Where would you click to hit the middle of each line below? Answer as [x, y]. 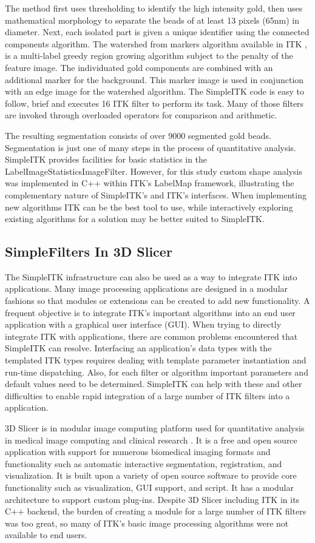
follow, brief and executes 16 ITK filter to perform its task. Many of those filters [154, 103]
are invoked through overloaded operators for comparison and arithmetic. [141, 115]
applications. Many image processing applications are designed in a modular [147, 288]
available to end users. [46, 535]
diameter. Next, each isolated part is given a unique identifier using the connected [157, 32]
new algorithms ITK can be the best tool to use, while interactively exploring [149, 207]
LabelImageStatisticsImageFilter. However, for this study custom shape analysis [154, 171]
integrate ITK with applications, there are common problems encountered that [151, 336]
